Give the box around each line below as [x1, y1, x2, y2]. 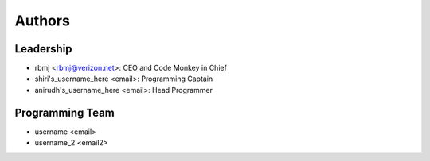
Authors [14, 12, 71, 29]
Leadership [14, 42, 72, 56]
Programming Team [14, 105, 115, 119]
